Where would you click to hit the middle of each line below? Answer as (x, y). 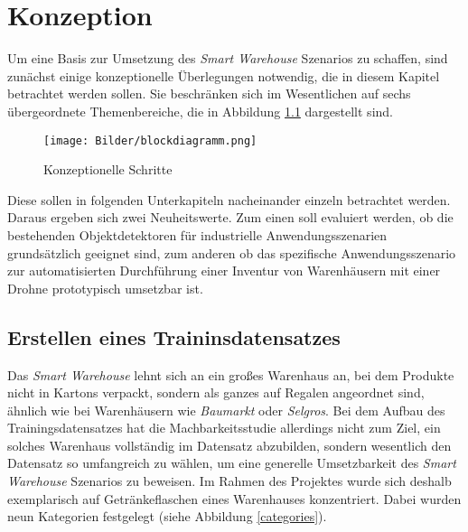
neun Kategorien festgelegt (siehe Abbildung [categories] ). (167, 516)
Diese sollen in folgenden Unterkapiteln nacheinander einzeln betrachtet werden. (229, 199)
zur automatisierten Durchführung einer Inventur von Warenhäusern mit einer (224, 271)
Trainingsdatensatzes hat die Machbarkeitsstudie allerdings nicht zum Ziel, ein (224, 428)
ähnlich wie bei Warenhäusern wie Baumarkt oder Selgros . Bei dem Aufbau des (226, 410)
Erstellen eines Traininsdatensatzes (174, 336)
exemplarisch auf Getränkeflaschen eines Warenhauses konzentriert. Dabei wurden (234, 498)
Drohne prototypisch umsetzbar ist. (105, 288)
